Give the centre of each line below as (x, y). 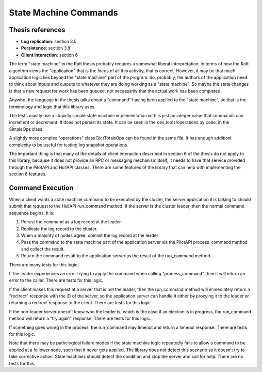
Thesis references (37, 30)
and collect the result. (43, 249)
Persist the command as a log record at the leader (71, 222)
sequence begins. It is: (32, 213)
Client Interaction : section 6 (49, 55)
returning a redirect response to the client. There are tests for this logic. (81, 303)
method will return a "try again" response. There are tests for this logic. (80, 318)
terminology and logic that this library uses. (52, 107)
